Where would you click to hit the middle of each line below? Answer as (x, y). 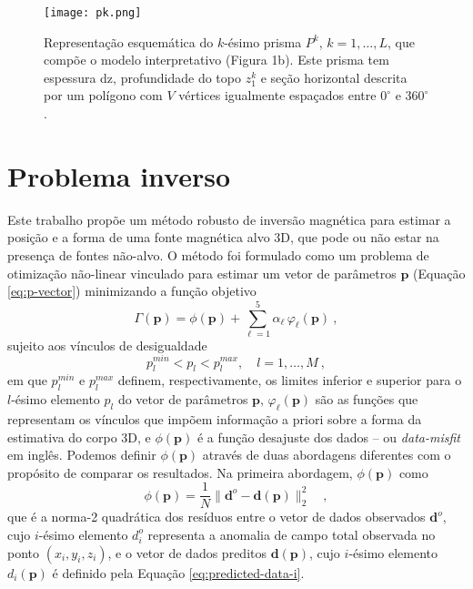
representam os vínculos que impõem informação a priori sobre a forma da (215, 418)
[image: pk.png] (93, 13)
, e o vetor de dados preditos (187, 552)
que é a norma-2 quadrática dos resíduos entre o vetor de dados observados (216, 517)
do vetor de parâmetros (183, 399)
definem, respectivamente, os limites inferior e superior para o (290, 380)
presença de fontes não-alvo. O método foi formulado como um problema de (218, 254)
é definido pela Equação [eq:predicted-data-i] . (178, 572)
